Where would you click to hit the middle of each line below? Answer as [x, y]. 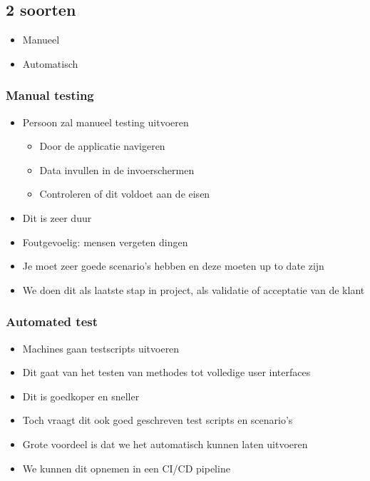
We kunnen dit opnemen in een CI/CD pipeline [126, 468]
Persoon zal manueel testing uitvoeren [106, 122]
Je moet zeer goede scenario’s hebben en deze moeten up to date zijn [173, 266]
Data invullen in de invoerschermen [117, 169]
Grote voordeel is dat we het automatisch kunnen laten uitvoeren [165, 444]
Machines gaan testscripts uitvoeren [101, 348]
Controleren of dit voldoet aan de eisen [125, 194]
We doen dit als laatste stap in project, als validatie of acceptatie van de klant [194, 289]
